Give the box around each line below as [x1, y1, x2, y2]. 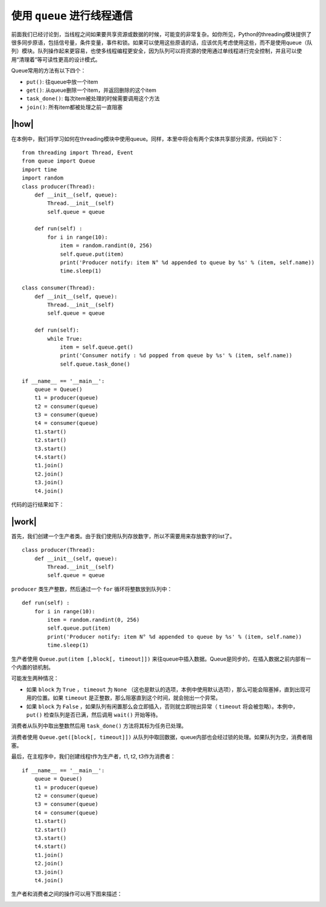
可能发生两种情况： [11, 674, 59, 682]
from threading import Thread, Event [22, 149, 134, 156]
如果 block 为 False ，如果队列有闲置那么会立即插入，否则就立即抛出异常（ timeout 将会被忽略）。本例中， [26, 703, 298, 710]
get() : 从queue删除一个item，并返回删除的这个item [26, 86, 157, 94]
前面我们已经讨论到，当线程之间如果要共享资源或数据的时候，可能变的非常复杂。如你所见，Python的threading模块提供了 [11, 30, 312, 37]
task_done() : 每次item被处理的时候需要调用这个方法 [26, 95, 160, 102]
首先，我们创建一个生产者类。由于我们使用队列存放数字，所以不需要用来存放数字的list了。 [11, 532, 235, 540]
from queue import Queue [22, 158, 95, 164]
